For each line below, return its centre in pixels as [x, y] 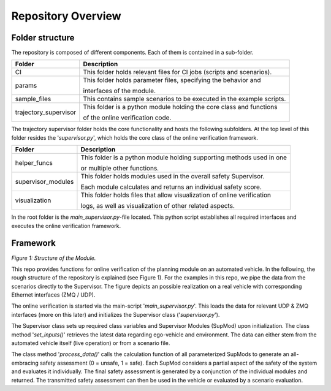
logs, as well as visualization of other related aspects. [158, 206]
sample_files [33, 99]
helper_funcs [34, 163]
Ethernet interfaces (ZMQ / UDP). [53, 295]
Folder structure [43, 38]
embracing [25, 363]
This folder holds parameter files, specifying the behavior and [172, 80]
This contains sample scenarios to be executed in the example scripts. [185, 99]
